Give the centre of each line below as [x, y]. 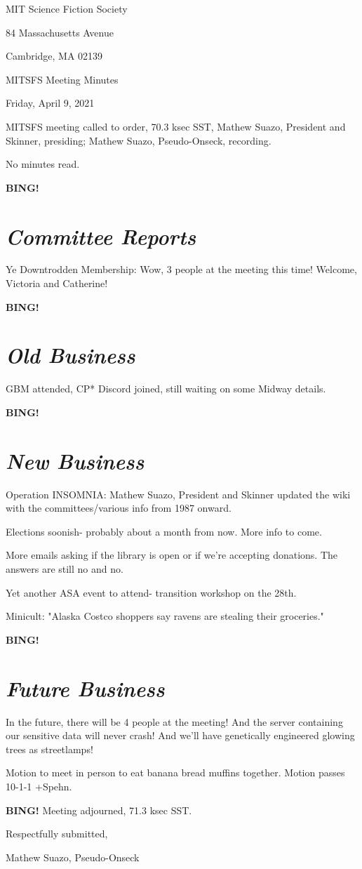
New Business [75, 460]
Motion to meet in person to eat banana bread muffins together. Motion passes [175, 772]
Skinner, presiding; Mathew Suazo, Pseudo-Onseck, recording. [139, 140]
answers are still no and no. [65, 569]
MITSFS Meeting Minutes [62, 79]
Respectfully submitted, [57, 834]
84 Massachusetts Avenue [60, 32]
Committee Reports [101, 236]
